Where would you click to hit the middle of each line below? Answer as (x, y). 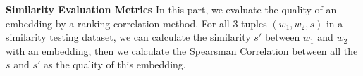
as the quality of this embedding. (115, 64)
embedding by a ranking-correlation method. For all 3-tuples (136, 23)
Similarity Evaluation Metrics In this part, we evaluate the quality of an (171, 9)
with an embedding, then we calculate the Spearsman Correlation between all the (182, 50)
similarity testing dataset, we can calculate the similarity (128, 37)
